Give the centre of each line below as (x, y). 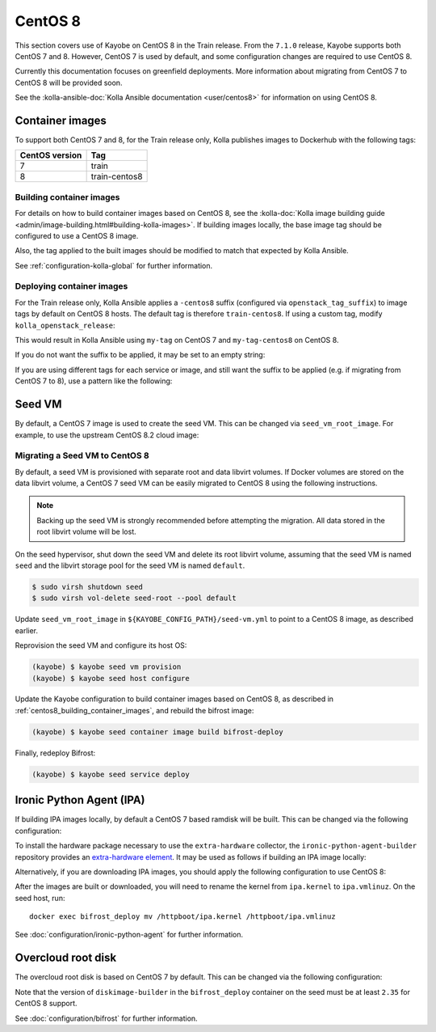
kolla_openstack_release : (65, 325)
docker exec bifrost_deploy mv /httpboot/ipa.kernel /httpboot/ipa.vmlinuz (182, 917)
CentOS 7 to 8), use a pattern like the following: (94, 381)
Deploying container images (71, 286)
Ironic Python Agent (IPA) (80, 800)
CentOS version (51, 155)
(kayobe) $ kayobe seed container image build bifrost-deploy (157, 732)
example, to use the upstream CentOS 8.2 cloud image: (107, 435)
